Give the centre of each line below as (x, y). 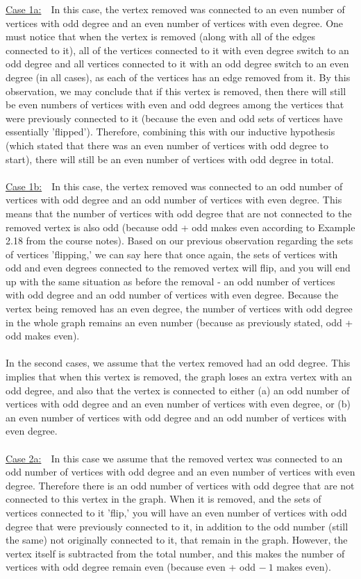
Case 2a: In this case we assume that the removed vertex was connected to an (174, 458)
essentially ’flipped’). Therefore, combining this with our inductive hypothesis (170, 132)
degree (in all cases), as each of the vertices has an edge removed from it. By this (178, 77)
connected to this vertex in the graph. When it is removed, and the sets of (163, 499)
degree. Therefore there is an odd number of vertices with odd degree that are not (180, 485)
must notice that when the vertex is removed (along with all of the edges (160, 36)
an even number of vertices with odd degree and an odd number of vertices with (176, 417)
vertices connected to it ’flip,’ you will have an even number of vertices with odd (176, 512)
